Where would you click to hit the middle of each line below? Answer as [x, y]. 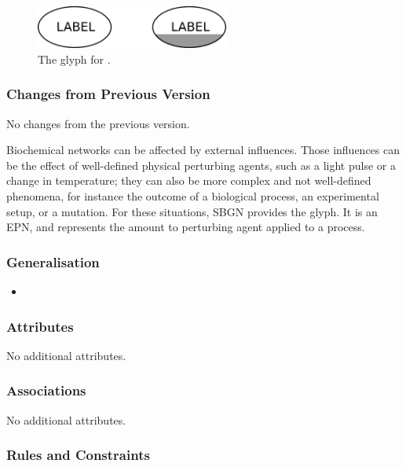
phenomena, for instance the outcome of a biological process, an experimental [193, 195]
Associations [46, 390]
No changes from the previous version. [98, 123]
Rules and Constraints [78, 455]
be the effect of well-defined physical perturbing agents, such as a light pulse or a [201, 165]
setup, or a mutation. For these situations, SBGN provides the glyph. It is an [192, 211]
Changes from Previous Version [108, 94]
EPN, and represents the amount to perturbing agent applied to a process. [186, 227]
